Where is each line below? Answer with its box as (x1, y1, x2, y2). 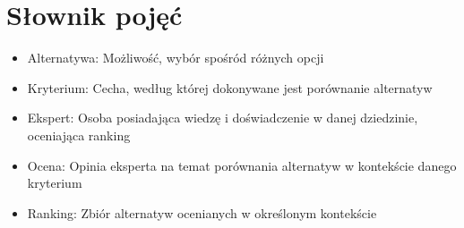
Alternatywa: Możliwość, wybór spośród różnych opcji (27, 48, 324, 67)
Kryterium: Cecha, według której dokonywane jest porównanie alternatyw (27, 78, 433, 97)
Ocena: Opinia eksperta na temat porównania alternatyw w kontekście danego (27, 156, 457, 174)
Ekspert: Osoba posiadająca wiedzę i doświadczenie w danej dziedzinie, (27, 108, 418, 127)
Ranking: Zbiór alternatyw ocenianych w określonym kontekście (27, 203, 377, 222)
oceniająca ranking (27, 125, 131, 144)
